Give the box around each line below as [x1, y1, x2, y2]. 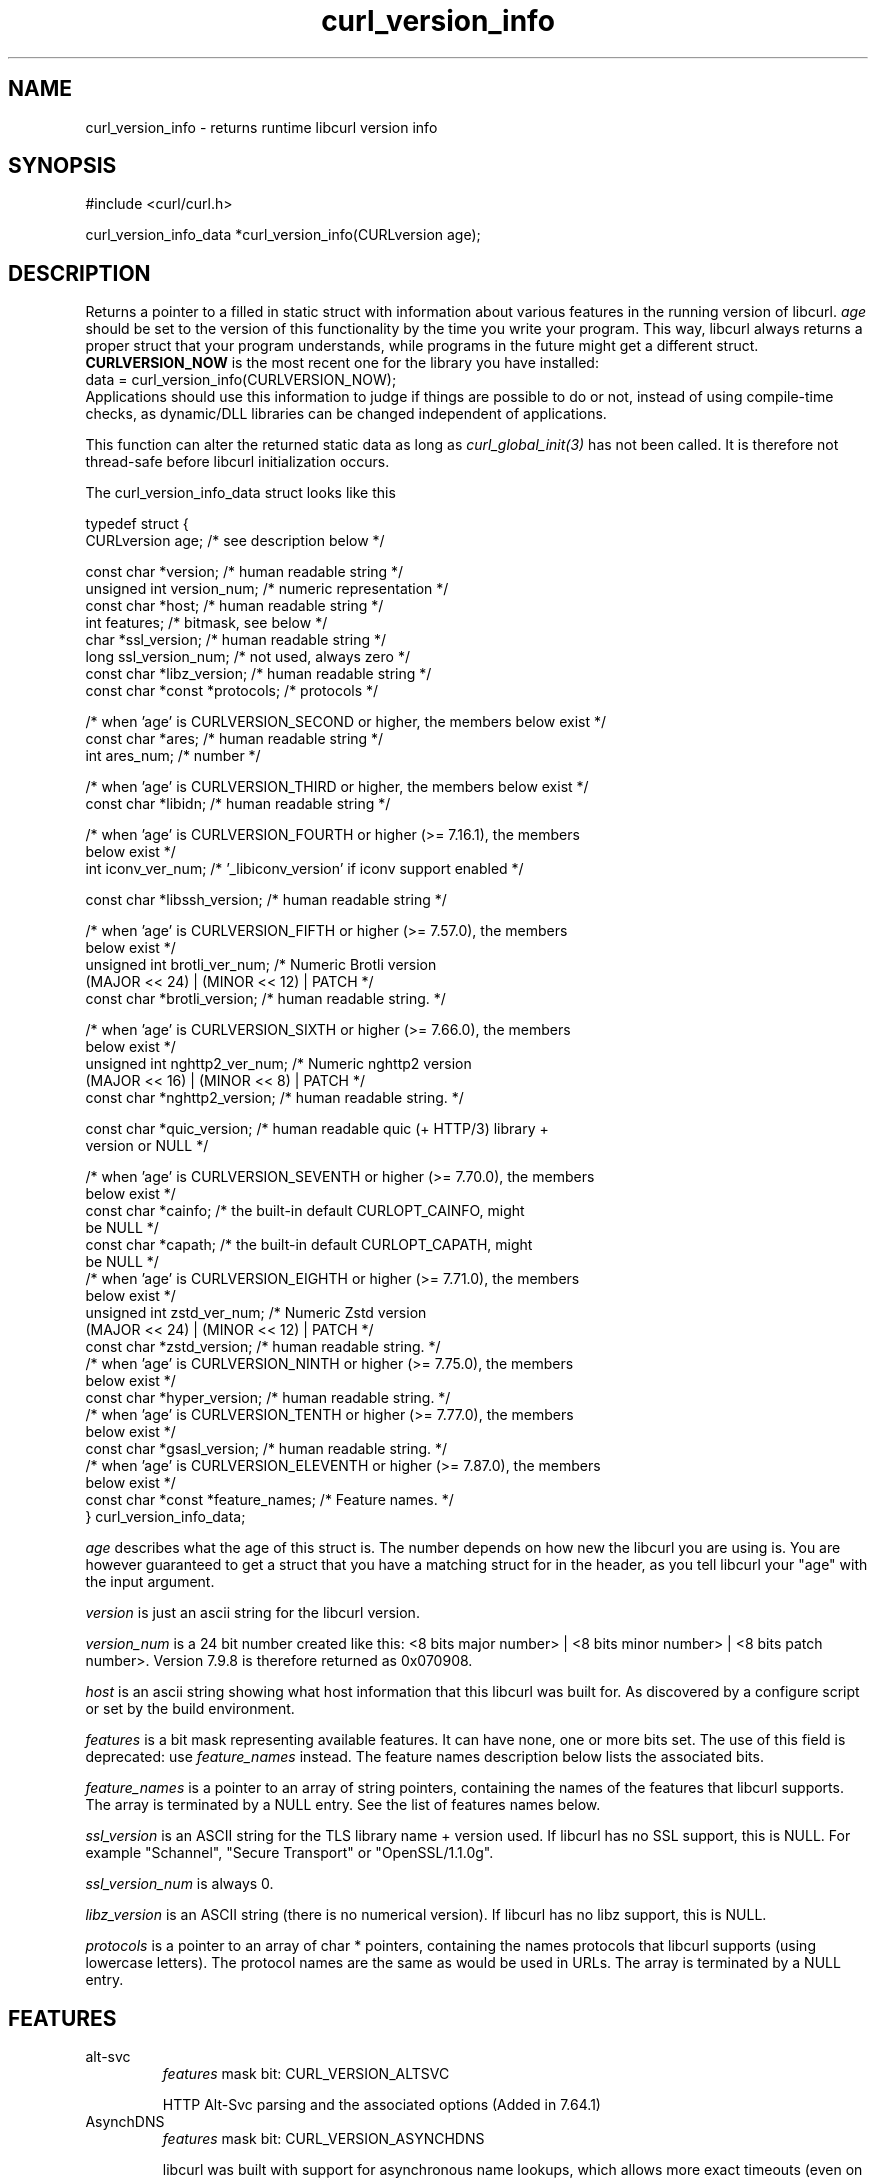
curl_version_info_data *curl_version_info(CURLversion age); [85, 226, 481, 244]
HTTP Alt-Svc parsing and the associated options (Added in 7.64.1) [162, 2096, 601, 2114]
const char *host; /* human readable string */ [85, 597, 384, 615]
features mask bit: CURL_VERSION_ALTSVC [162, 2065, 450, 2083]
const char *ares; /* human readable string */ [85, 730, 384, 748]
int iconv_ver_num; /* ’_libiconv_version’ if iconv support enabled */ [85, 860, 524, 878]
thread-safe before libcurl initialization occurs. [85, 453, 390, 471]
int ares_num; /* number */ [85, 747, 261, 765]
